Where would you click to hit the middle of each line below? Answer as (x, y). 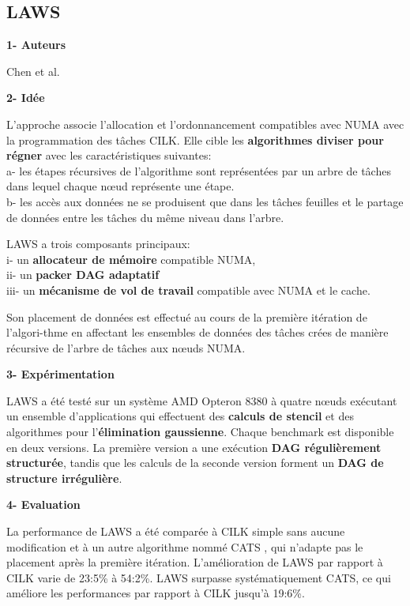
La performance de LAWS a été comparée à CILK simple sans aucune (176, 531)
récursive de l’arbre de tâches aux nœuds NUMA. (126, 347)
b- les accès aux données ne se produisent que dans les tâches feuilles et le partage (205, 201)
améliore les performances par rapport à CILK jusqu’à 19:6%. (156, 593)
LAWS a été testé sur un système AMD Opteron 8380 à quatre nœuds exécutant (202, 400)
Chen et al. (33, 71)
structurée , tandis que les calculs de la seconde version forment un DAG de (195, 463)
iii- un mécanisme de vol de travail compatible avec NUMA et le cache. (188, 290)
